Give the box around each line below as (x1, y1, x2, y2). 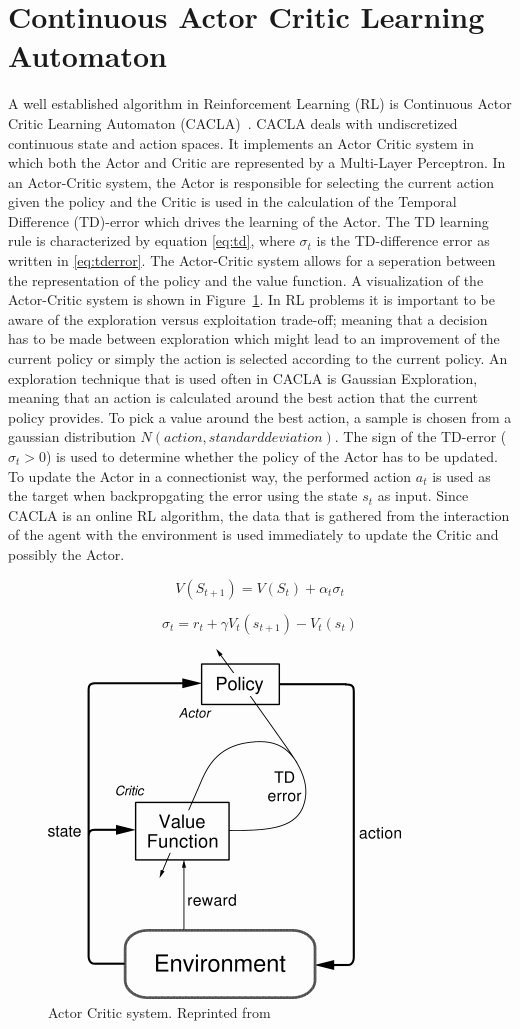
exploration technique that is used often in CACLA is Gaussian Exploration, (8, 367, 478, 388)
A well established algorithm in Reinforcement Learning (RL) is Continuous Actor (8, 93, 512, 114)
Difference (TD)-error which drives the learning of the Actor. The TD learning (8, 210, 489, 231)
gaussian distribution (8, 426, 136, 447)
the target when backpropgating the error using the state (8, 485, 358, 506)
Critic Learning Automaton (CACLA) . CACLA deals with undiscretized (8, 112, 458, 133)
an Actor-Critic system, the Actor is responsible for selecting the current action (8, 171, 495, 192)
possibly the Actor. (8, 543, 125, 564)
